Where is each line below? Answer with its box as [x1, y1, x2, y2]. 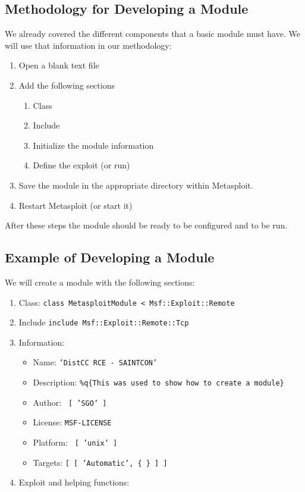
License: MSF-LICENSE [33, 416, 112, 428]
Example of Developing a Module [5, 248, 215, 267]
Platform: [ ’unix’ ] [33, 436, 118, 449]
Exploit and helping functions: [18, 476, 130, 488]
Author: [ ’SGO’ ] [33, 396, 107, 408]
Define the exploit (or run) [33, 159, 130, 171]
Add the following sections [18, 79, 115, 91]
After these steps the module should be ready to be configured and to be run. [5, 219, 288, 231]
